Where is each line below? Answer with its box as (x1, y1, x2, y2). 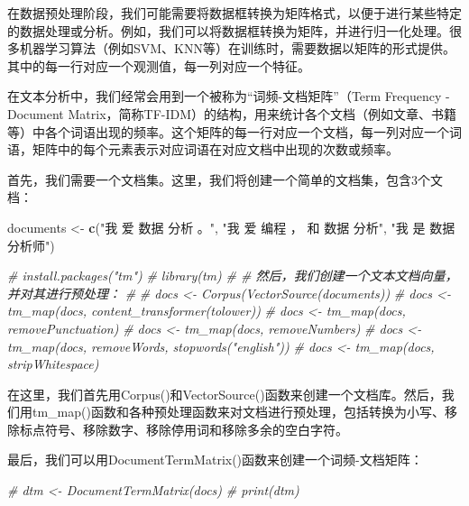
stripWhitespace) (7, 354, 99, 373)
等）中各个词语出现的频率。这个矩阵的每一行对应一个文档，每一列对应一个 (7, 122, 449, 141)
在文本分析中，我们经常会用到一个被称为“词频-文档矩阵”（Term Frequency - (7, 87, 450, 106)
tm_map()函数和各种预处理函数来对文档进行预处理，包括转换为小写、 (32, 402, 445, 421)
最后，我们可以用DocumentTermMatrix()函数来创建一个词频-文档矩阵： (7, 450, 423, 469)
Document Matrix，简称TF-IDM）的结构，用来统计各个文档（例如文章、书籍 (7, 104, 457, 123)
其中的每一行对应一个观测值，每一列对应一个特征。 (7, 56, 310, 75)
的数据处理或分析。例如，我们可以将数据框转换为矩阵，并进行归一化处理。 (7, 21, 449, 40)
